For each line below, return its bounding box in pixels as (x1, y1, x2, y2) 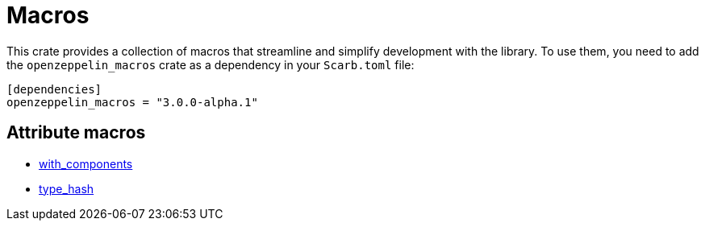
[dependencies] (6, 82, 102, 96)
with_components (39, 156, 133, 171)
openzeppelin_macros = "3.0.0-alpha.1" (6, 95, 258, 109)
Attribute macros (6, 122, 146, 143)
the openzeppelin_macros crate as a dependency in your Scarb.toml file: (6, 57, 415, 72)
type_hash (39, 181, 94, 196)
